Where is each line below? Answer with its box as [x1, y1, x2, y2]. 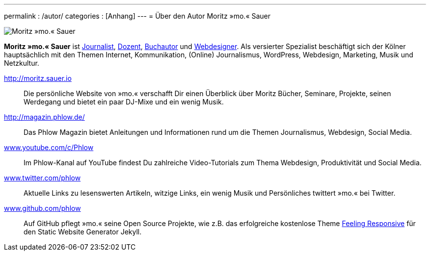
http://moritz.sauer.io [4, 74, 72, 82]
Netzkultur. [4, 59, 39, 67]
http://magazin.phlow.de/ [4, 113, 85, 121]
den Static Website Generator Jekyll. [24, 228, 142, 236]
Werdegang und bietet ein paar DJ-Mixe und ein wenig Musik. [24, 98, 224, 106]
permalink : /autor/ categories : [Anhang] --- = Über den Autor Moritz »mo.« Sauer [4, 12, 271, 20]
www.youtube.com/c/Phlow [4, 143, 94, 152]
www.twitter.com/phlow [4, 174, 81, 182]
